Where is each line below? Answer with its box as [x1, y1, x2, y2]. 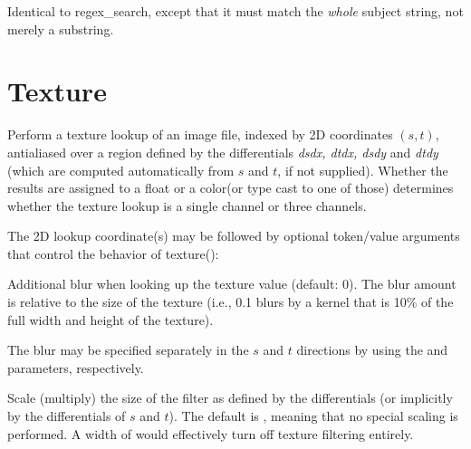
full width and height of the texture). [7, 310, 214, 329]
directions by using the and [296, 340, 448, 359]
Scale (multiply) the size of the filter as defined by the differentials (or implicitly [7, 388, 453, 407]
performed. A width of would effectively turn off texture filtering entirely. [7, 424, 414, 443]
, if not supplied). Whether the [277, 160, 448, 179]
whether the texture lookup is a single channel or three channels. [7, 196, 367, 215]
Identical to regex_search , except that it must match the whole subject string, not [7, 2, 464, 20]
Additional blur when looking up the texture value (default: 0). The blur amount [7, 274, 457, 293]
